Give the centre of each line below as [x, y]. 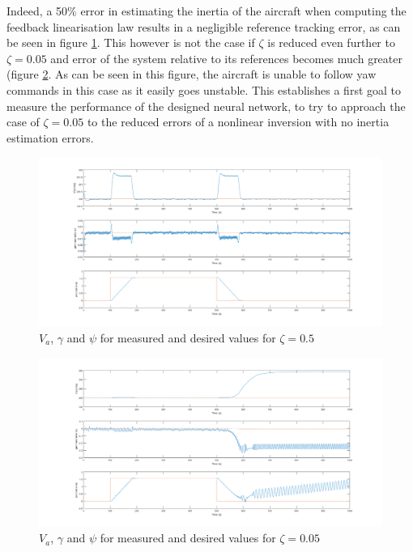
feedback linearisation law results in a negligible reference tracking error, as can [204, 26]
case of [23, 122]
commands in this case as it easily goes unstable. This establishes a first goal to [204, 89]
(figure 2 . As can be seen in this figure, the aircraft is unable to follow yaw [192, 74]
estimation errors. [50, 137]
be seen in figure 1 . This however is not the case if [131, 42]
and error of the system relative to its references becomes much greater [226, 58]
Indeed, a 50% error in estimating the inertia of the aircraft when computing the [206, 11]
